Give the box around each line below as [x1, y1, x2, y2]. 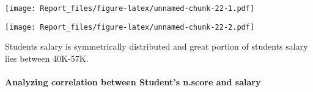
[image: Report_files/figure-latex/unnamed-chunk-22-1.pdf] [5, 4, 255, 13]
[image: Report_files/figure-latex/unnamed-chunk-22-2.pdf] [5, 22, 255, 31]
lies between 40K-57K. [5, 51, 89, 64]
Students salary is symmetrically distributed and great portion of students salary [5, 40, 308, 53]
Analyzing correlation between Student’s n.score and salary [5, 76, 261, 88]
